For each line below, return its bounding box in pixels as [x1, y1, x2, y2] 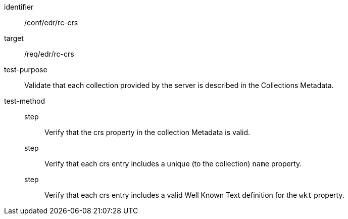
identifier [4, 3, 34, 11]
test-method [4, 97, 45, 105]
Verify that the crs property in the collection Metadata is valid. [44, 128, 251, 137]
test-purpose [4, 65, 47, 74]
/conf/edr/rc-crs [24, 18, 78, 27]
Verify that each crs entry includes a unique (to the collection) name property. [44, 159, 302, 168]
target [4, 34, 24, 42]
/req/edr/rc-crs [24, 50, 74, 58]
